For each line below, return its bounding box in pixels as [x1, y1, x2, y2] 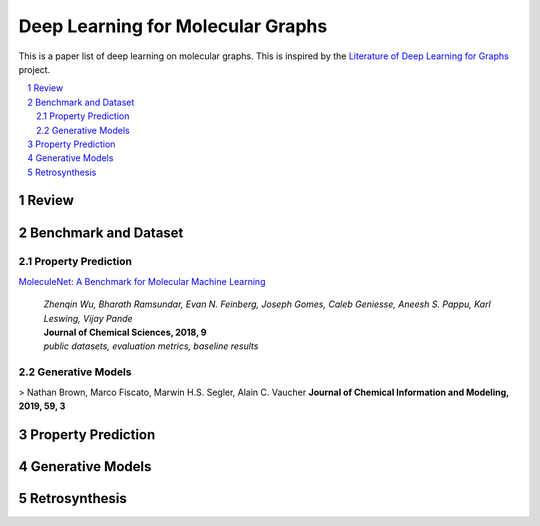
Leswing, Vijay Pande [43, 312, 134, 324]
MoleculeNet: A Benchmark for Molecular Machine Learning [18, 275, 266, 287]
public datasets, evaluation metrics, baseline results [43, 340, 259, 352]
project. [18, 63, 51, 75]
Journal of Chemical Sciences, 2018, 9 [43, 326, 207, 339]
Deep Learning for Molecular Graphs [18, 15, 328, 37]
